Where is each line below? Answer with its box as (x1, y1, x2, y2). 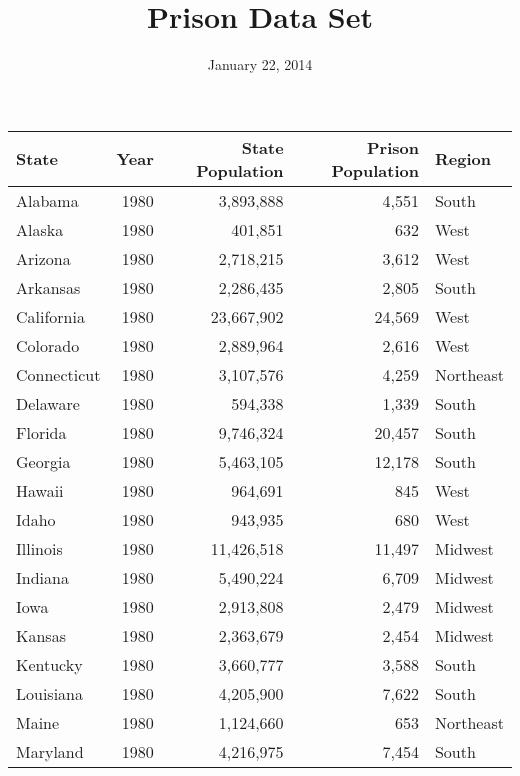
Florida (16, 420, 67, 444)
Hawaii (16, 478, 64, 502)
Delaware (16, 391, 80, 415)
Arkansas (16, 275, 81, 299)
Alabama (16, 188, 79, 212)
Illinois (16, 536, 63, 560)
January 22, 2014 (207, 54, 313, 75)
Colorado (16, 333, 80, 357)
